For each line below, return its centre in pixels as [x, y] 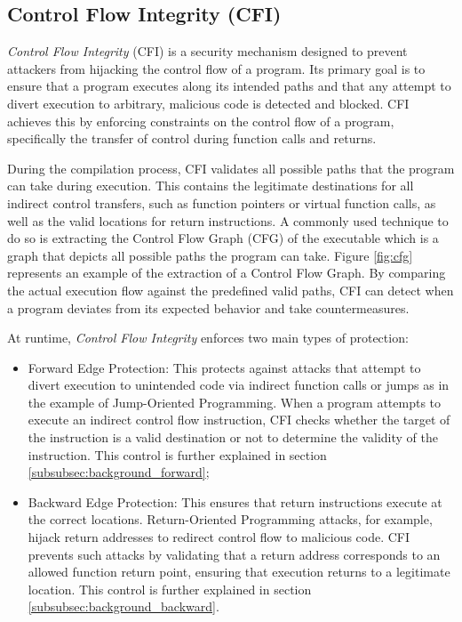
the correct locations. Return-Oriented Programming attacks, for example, [230, 519]
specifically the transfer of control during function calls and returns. [192, 138]
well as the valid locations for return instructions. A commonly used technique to [228, 220]
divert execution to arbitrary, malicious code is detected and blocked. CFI [208, 103]
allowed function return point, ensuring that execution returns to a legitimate [239, 572]
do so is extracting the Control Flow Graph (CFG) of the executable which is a [223, 238]
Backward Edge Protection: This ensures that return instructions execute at [235, 501]
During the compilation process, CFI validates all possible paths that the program [231, 168]
